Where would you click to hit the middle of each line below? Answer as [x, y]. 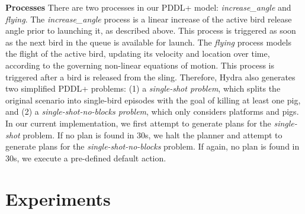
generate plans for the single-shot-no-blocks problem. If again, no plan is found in [152, 146]
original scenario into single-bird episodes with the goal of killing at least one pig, [153, 100]
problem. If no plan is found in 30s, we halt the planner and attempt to [152, 134]
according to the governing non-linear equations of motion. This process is [140, 65]
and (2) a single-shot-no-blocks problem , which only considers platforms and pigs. [152, 111]
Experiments [58, 198]
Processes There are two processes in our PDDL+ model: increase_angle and [148, 7]
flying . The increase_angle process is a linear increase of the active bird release [149, 19]
